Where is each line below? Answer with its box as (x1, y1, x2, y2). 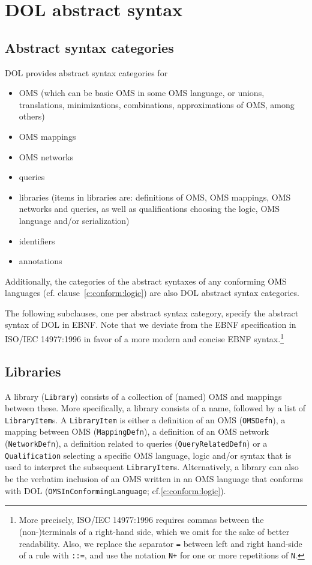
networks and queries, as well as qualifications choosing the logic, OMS (19, 202, 280, 215)
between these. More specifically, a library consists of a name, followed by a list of (5, 402, 306, 414)
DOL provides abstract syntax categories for (5, 66, 168, 79)
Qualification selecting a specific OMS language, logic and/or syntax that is (5, 449, 292, 461)
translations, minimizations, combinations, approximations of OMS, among (19, 98, 295, 110)
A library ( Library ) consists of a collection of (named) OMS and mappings (5, 390, 282, 402)
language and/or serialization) (19, 214, 130, 226)
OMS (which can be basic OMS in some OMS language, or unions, (19, 86, 265, 99)
